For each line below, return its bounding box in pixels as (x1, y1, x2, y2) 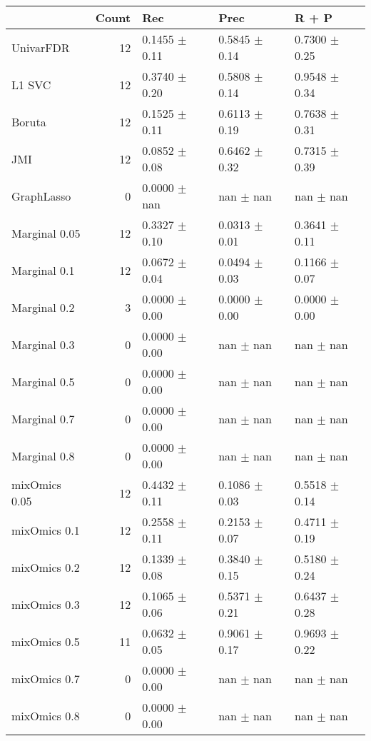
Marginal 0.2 (11, 298, 75, 316)
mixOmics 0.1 (11, 521, 80, 538)
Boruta (11, 113, 46, 130)
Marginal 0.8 (11, 447, 75, 464)
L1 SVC (11, 76, 51, 93)
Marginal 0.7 (11, 410, 75, 427)
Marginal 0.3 (11, 336, 75, 353)
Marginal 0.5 (11, 373, 75, 390)
